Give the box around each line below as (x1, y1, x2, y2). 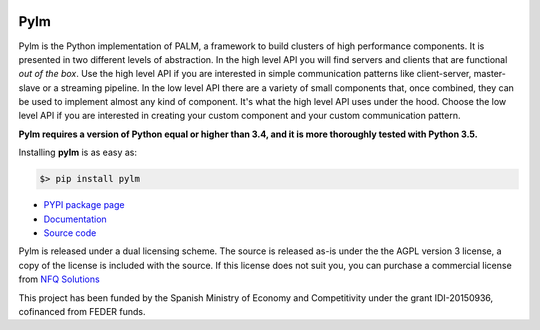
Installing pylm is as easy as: (18, 146, 137, 159)
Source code (43, 227, 97, 239)
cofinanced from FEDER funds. (18, 305, 146, 317)
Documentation (43, 213, 107, 225)
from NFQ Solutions (18, 273, 100, 285)
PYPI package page (43, 199, 125, 211)
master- (473, 68, 507, 80)
